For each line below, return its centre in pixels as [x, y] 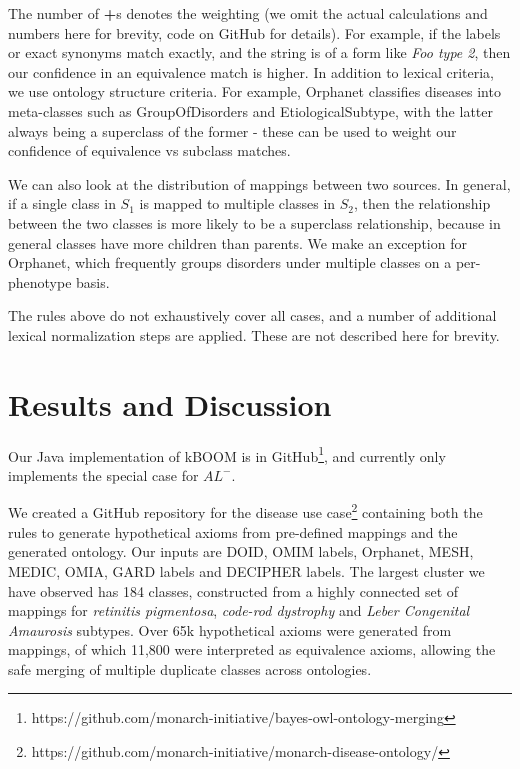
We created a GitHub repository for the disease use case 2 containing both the [245, 511]
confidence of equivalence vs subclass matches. [149, 150]
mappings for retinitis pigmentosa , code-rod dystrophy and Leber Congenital [239, 610]
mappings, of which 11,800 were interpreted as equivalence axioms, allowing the [252, 649]
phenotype [40, 281]
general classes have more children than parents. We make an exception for [237, 242]
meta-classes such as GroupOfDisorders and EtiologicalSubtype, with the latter [250, 110]
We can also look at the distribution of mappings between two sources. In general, [259, 183]
